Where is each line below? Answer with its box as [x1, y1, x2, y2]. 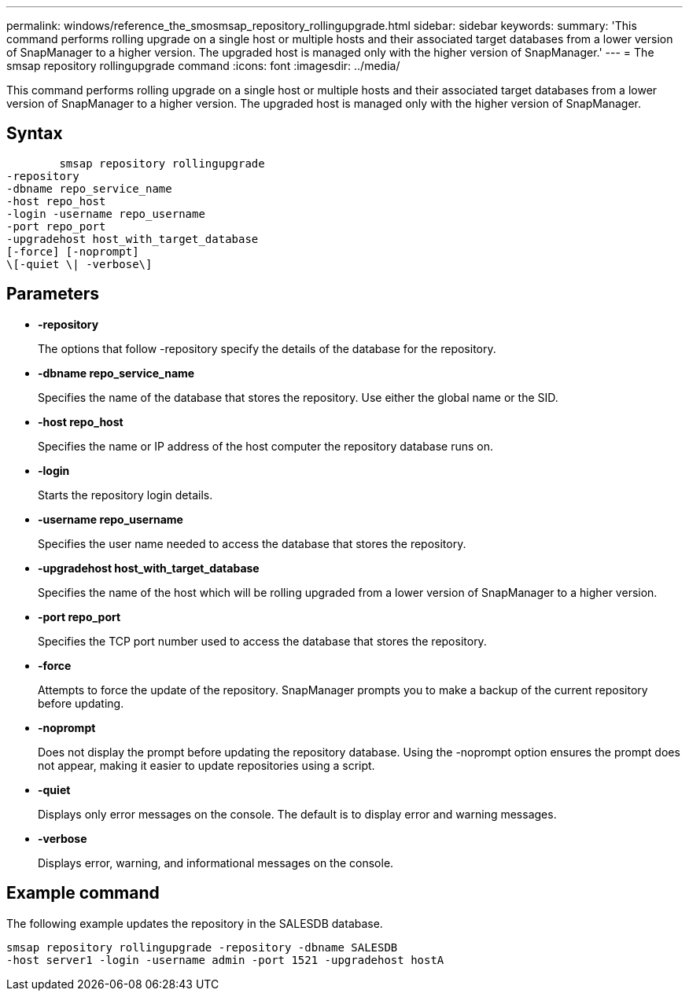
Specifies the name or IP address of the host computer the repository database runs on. [38, 439, 494, 453]
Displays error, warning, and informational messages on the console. [38, 855, 394, 870]
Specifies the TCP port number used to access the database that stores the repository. [38, 634, 487, 648]
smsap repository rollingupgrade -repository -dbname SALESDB [6, 940, 398, 954]
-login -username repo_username [6, 207, 205, 220]
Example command [6, 883, 160, 903]
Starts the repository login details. [38, 487, 213, 502]
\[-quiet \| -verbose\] [6, 257, 153, 270]
